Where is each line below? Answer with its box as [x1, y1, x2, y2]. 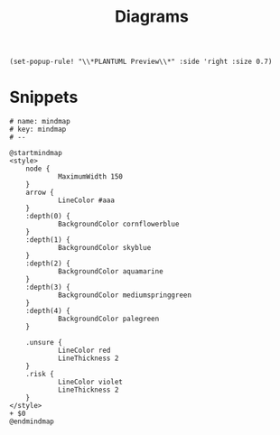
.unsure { [25, 338, 63, 347]
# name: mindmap [9, 117, 70, 126]
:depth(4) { [25, 307, 70, 316]
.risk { [25, 370, 54, 379]
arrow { [25, 188, 54, 198]
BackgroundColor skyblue [57, 244, 152, 253]
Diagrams [114, 6, 190, 27]
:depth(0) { [25, 212, 70, 221]
